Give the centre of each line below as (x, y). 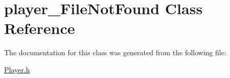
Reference (40, 28)
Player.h (17, 69)
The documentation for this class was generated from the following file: (115, 52)
